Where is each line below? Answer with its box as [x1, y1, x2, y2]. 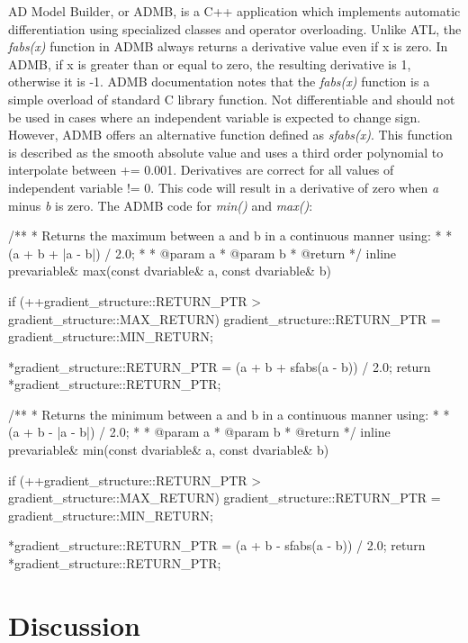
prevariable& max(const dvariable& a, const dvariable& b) [8, 261, 331, 280]
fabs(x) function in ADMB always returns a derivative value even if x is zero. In [8, 37, 448, 56]
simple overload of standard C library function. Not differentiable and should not [8, 89, 455, 108]
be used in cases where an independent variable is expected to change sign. [8, 107, 421, 126]
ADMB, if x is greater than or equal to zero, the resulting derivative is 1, [8, 54, 411, 73]
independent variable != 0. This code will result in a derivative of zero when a [8, 177, 439, 196]
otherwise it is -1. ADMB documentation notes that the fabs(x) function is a [8, 72, 430, 91]
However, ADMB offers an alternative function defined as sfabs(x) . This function [8, 125, 453, 144]
